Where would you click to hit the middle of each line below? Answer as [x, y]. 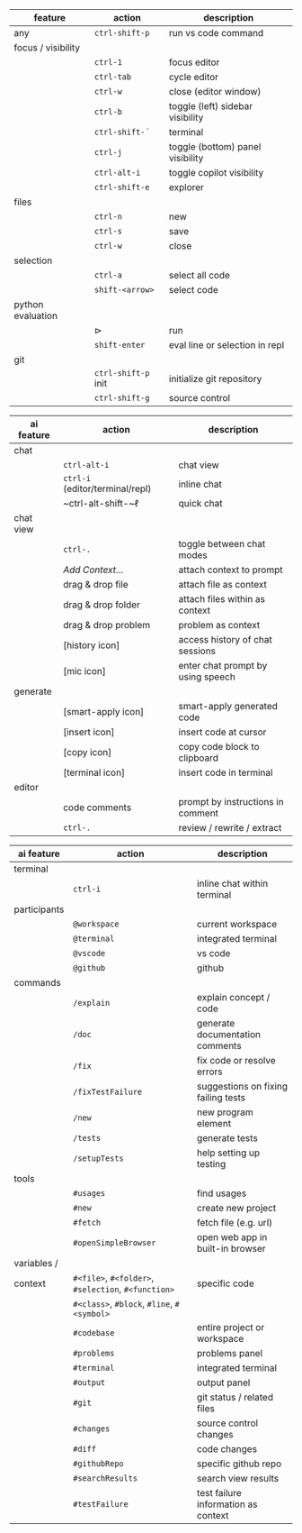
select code [194, 290]
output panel [223, 1382]
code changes [227, 1449]
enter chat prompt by [223, 666]
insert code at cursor [222, 732]
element [214, 1123]
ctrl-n [108, 217]
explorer [187, 187]
